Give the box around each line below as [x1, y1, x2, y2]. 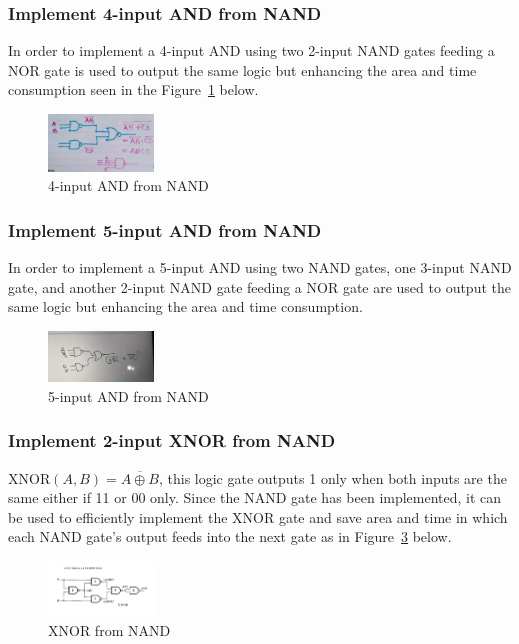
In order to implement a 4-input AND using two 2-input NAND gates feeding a [8, 40, 495, 61]
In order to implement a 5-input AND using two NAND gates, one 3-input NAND [8, 257, 512, 278]
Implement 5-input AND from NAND [8, 217, 322, 242]
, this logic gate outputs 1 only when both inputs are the [158, 467, 507, 488]
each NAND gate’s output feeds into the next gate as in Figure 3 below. [8, 526, 452, 547]
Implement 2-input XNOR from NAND [8, 428, 336, 453]
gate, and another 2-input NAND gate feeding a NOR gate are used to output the [8, 276, 511, 297]
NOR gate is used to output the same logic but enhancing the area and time [8, 59, 477, 80]
